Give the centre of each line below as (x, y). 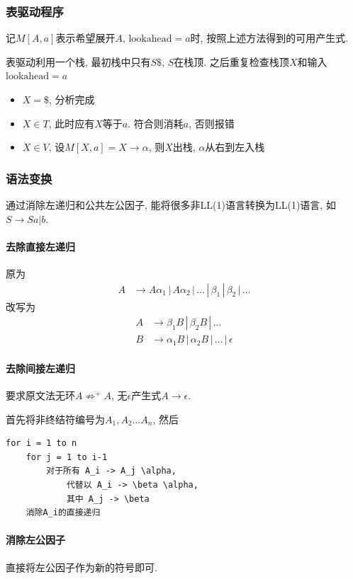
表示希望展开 (85, 38)
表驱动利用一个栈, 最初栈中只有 (78, 61)
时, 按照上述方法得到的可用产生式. (269, 38)
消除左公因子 (35, 540)
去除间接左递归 (40, 368)
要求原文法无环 (40, 395)
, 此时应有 (72, 123)
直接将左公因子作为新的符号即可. (82, 567)
